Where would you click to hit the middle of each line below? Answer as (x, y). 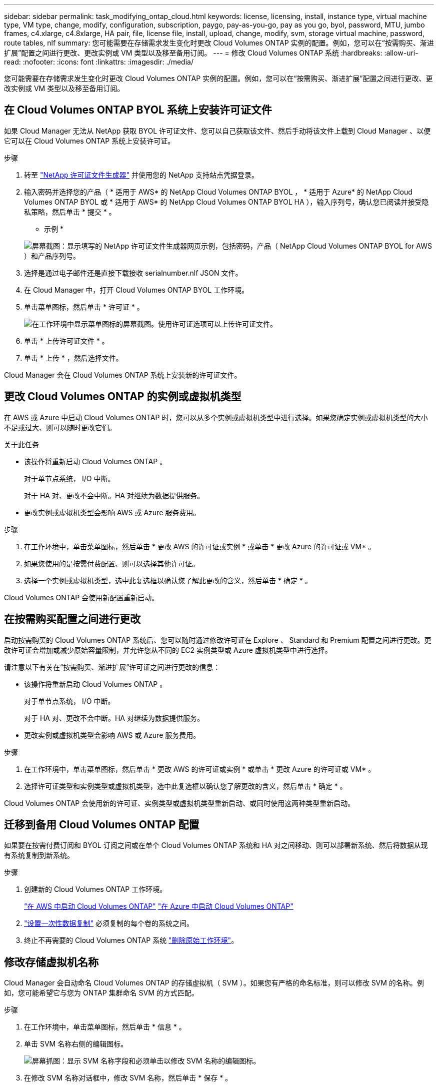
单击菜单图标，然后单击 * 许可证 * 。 (84, 307)
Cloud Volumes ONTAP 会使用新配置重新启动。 (81, 597)
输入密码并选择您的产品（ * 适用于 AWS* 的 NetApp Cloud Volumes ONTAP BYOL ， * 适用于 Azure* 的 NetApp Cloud (218, 192)
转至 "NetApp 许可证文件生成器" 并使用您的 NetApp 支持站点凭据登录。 (141, 175)
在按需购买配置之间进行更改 (72, 619)
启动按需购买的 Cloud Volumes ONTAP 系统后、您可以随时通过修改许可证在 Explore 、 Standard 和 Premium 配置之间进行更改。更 (218, 640)
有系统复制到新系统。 (39, 855)
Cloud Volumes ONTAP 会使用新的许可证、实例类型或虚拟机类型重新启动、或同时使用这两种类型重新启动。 (179, 803)
